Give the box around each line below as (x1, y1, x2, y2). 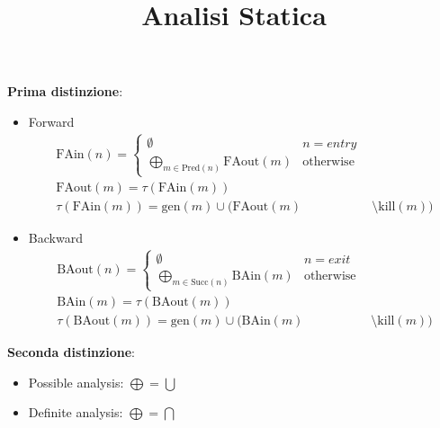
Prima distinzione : (7, 82, 123, 101)
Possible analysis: (28, 372, 124, 391)
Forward (28, 111, 75, 130)
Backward (28, 228, 83, 247)
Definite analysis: (28, 403, 123, 422)
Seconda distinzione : (7, 343, 135, 361)
